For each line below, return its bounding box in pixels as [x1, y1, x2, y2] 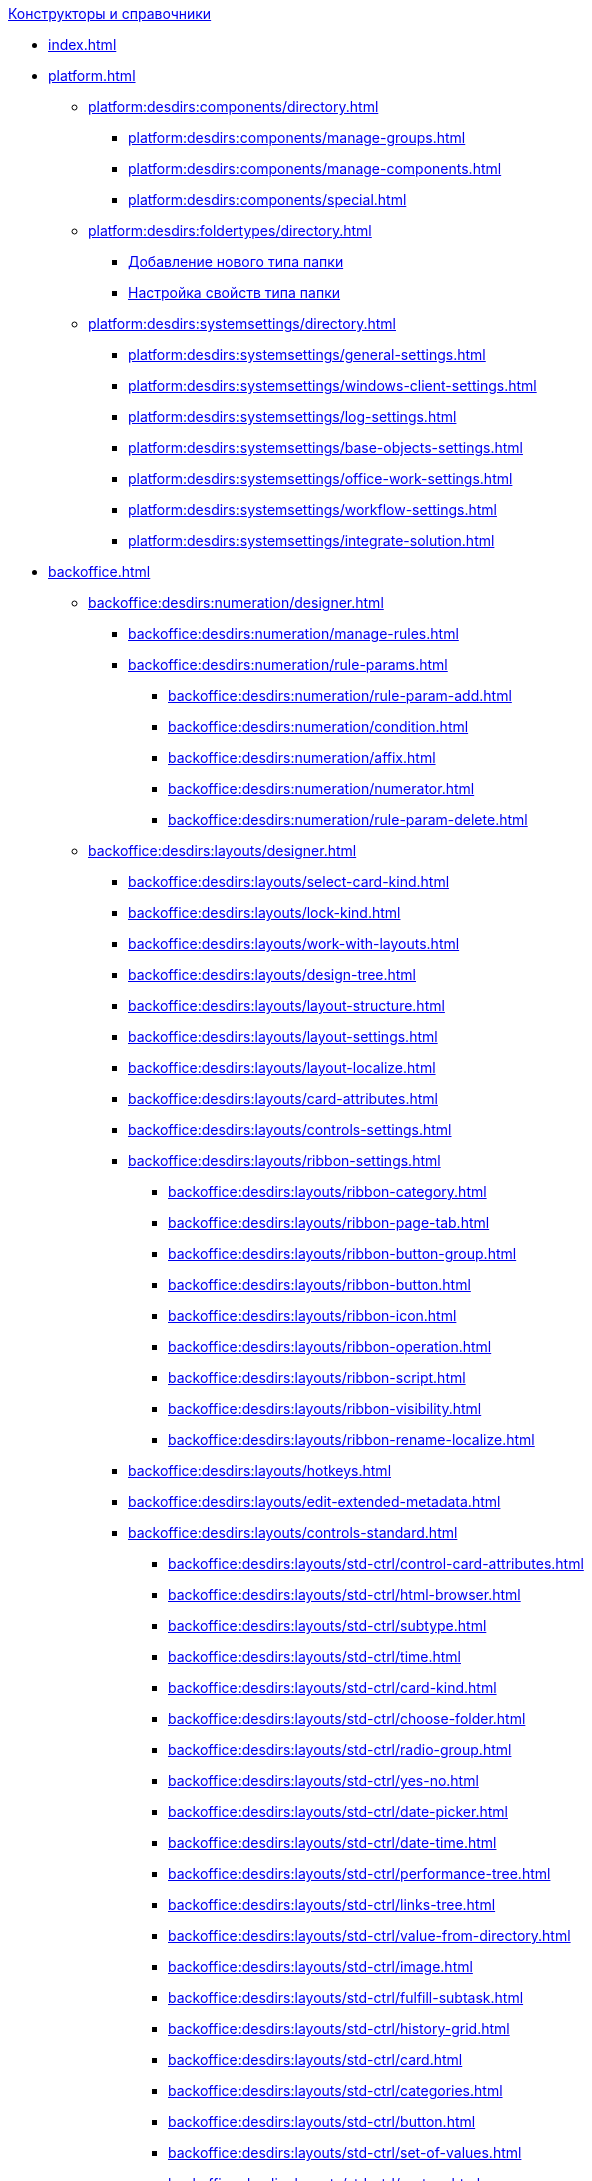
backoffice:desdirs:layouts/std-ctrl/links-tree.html [168, 1896, 496, 1913]
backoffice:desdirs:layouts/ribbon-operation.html [168, 1338, 492, 1355]
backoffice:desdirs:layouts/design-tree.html [128, 966, 417, 983]
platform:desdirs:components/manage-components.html [128, 160, 502, 177]
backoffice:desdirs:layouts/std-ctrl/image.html [168, 1958, 473, 1975]
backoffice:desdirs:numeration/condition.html [168, 718, 469, 735]
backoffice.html [48, 563, 151, 580]
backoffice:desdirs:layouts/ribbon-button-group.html [168, 1245, 517, 1262]
